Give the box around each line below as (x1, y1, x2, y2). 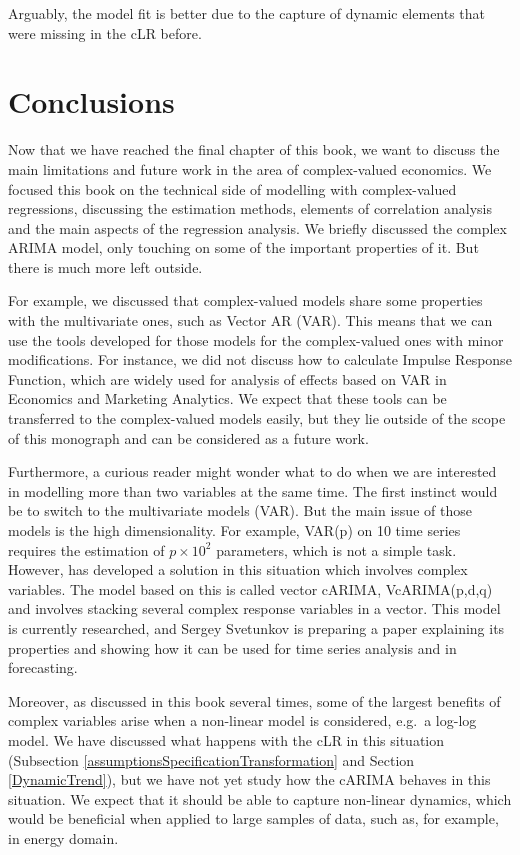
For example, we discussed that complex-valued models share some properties (8, 290, 483, 311)
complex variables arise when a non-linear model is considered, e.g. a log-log (8, 710, 477, 731)
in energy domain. (8, 827, 119, 848)
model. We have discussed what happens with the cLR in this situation (8, 729, 445, 750)
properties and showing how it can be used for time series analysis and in (8, 637, 457, 658)
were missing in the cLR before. (8, 22, 202, 43)
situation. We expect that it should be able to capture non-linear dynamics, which (8, 788, 512, 809)
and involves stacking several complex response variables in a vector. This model (8, 598, 501, 619)
